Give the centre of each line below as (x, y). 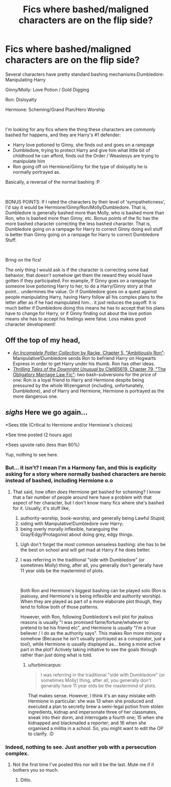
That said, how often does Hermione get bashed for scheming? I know (87, 492)
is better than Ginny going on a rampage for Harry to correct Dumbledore (82, 234)
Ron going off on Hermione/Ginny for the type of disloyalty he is (80, 166)
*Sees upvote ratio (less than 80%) (43, 445)
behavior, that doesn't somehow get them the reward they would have (79, 275)
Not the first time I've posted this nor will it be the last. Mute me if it (83, 764)
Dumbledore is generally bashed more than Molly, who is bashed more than (85, 213)
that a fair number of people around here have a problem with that (82, 497)
